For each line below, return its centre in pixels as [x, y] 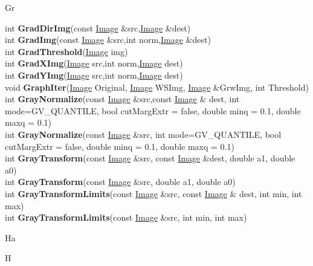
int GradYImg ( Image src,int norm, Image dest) [94, 75]
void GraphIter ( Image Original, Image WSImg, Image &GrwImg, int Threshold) [157, 87]
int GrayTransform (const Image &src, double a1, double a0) [120, 182]
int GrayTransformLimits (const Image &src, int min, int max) [126, 217]
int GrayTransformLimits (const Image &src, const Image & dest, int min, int [153, 193]
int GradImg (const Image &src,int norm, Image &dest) [108, 40]
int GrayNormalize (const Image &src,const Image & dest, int [122, 99]
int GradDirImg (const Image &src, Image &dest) [98, 28]
